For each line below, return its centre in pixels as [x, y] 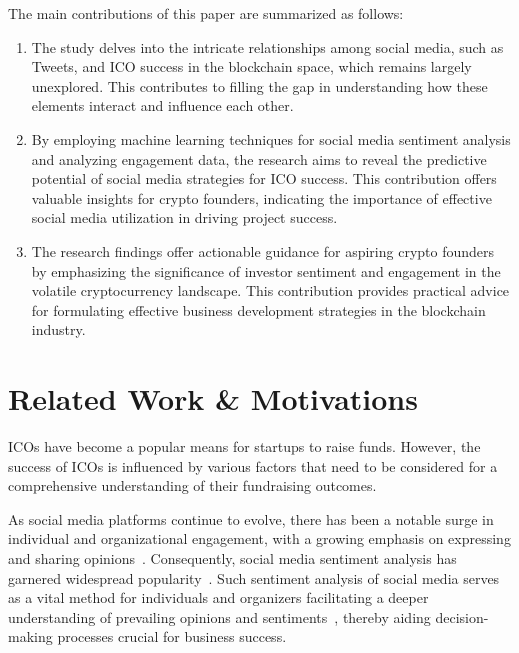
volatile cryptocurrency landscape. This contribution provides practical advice [270, 290]
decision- [462, 616]
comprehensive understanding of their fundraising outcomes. [192, 485]
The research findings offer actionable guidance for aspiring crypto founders [263, 250]
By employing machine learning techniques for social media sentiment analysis [271, 138]
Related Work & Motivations [213, 398]
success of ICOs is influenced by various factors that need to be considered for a [253, 465]
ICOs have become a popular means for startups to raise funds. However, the [244, 446]
